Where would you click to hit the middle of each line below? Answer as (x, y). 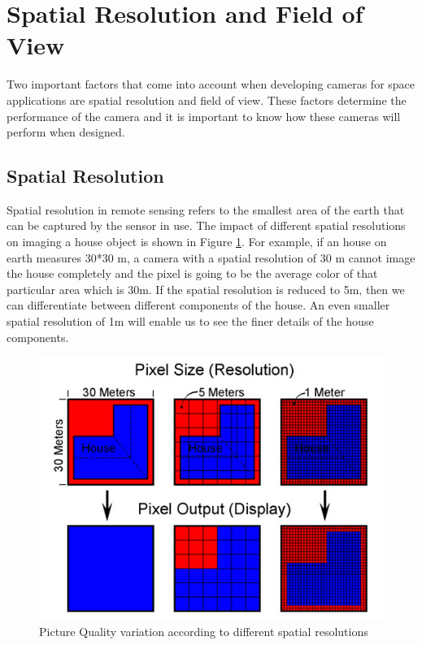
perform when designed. (66, 132)
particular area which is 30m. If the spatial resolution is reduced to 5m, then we (206, 289)
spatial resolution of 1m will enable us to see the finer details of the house (190, 321)
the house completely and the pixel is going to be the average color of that (192, 273)
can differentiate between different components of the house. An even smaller (198, 305)
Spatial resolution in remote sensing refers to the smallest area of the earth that (206, 209)
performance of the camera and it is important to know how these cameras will (204, 116)
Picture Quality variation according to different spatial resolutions (204, 631)
